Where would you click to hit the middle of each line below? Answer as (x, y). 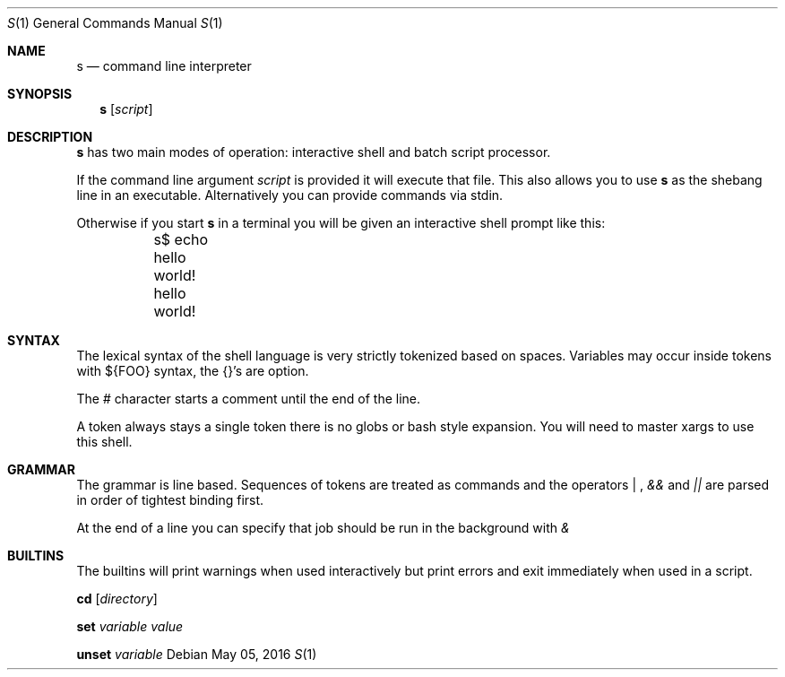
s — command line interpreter (164, 66)
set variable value (130, 626)
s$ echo (181, 239)
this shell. (104, 442)
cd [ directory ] (117, 599)
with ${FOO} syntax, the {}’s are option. (193, 371)
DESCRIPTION (50, 137)
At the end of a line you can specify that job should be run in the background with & (323, 528)
